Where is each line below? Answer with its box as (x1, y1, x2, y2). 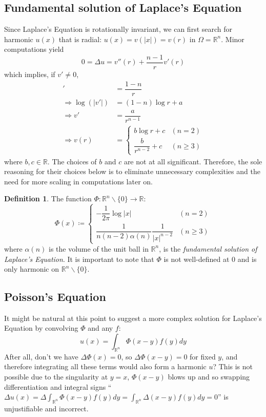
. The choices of (47, 156, 97, 166)
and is (237, 253, 257, 264)
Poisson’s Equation (4, 289, 106, 305)
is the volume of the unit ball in (48, 243, 149, 254)
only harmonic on (4, 263, 59, 274)
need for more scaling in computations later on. (4, 176, 153, 186)
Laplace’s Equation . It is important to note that (4, 253, 154, 264)
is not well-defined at (163, 253, 230, 264)
